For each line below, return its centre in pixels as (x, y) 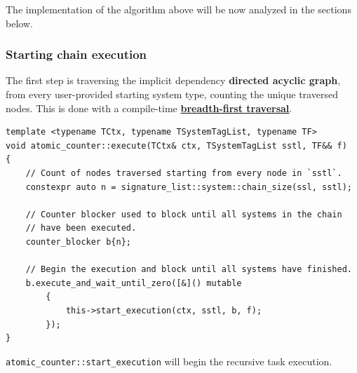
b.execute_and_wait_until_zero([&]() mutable (134, 283)
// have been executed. (81, 228)
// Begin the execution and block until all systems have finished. (189, 270)
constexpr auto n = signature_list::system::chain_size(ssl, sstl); (189, 187)
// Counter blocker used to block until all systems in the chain (184, 214)
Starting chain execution (76, 54)
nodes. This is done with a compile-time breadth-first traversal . (149, 108)
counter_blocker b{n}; (78, 242)
